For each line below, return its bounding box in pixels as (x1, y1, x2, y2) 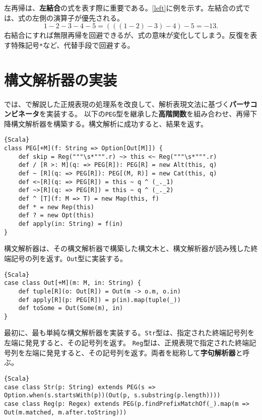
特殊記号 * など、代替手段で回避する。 (11, 39, 135, 50)
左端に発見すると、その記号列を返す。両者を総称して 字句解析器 (25, 347, 236, 357)
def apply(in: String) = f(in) (18, 220, 123, 227)
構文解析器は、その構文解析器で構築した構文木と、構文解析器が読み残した (4, 243, 251, 254)
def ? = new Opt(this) (18, 212, 94, 219)
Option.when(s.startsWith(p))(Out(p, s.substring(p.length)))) (4, 392, 221, 399)
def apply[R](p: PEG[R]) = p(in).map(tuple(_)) (18, 296, 181, 304)
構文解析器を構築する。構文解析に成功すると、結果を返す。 (11, 118, 208, 129)
